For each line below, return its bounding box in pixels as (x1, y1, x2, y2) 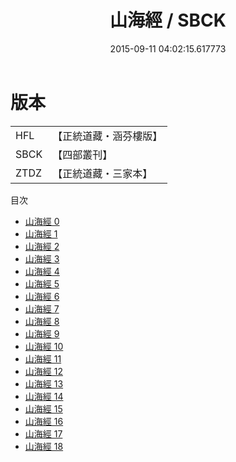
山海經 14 (24, 390, 64, 402)
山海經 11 (24, 352, 62, 365)
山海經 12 (24, 365, 63, 377)
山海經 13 (24, 377, 64, 390)
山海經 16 (24, 415, 64, 427)
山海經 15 (24, 402, 63, 415)
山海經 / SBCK (109, 9, 227, 32)
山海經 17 (24, 427, 63, 440)
